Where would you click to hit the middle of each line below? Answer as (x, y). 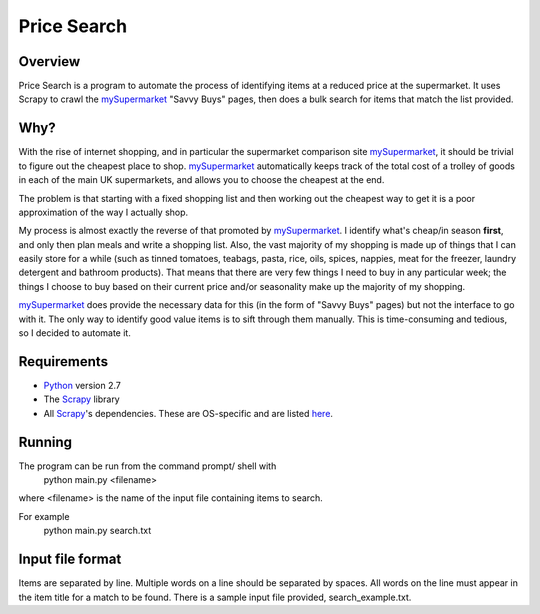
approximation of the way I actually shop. (103, 212)
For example (44, 516)
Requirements (63, 361)
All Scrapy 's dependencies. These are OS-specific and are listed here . (188, 413)
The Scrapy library (81, 399)
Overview (49, 61)
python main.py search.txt (97, 531)
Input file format (70, 559)
